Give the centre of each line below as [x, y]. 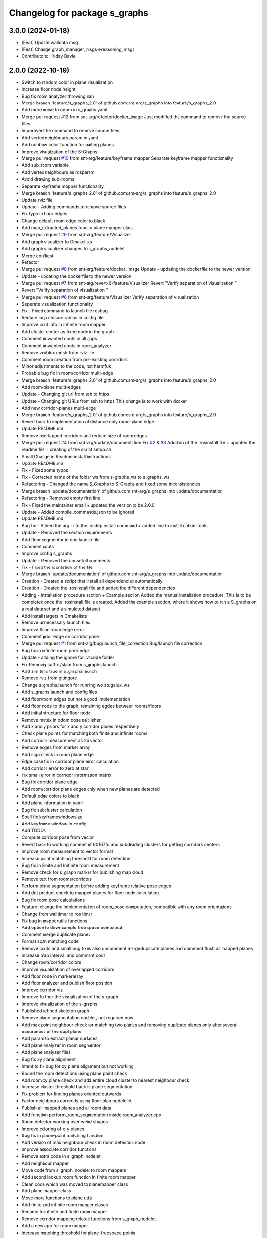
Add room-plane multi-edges [51, 387]
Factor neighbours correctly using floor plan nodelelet [76, 1101]
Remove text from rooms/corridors [57, 879]
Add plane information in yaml [52, 803]
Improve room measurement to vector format [67, 851]
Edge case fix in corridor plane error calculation [70, 761]
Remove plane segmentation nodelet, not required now [77, 1018]
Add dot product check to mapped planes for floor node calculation [90, 893]
